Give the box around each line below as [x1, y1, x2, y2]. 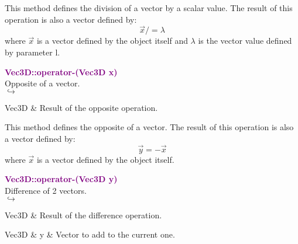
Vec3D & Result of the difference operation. [5, 208, 162, 221]
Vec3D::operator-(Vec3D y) [5, 173, 118, 185]
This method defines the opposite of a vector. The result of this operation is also [5, 121, 294, 133]
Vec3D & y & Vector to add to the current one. [5, 228, 175, 240]
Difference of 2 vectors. [5, 184, 87, 196]
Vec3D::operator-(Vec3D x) [5, 65, 118, 78]
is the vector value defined [198, 34, 292, 47]
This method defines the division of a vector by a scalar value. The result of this [5, 2, 293, 13]
